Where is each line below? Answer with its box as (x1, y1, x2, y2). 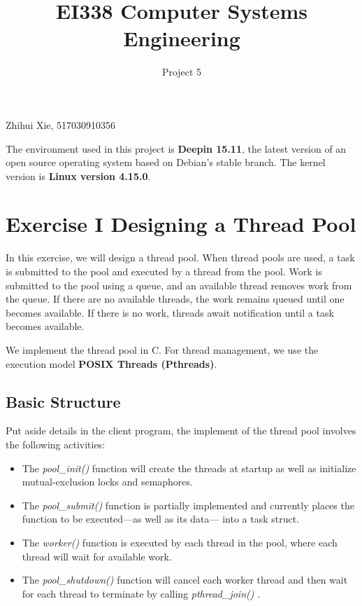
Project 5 (161, 64, 202, 79)
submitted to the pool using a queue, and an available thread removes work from (6, 277, 352, 292)
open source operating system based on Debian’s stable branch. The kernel (6, 155, 326, 170)
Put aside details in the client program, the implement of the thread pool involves (6, 423, 356, 438)
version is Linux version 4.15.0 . (6, 168, 151, 183)
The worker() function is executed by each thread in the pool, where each (22, 535, 338, 549)
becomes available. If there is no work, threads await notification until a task (6, 305, 334, 319)
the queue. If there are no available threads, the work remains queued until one (6, 291, 345, 306)
